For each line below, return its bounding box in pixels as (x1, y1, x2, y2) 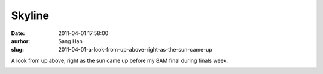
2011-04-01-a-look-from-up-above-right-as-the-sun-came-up (58, 46, 212, 53)
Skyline (11, 9, 50, 22)
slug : (11, 46, 24, 53)
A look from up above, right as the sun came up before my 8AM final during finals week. (11, 57, 228, 64)
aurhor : (11, 37, 31, 44)
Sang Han (58, 37, 83, 44)
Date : (11, 30, 25, 37)
